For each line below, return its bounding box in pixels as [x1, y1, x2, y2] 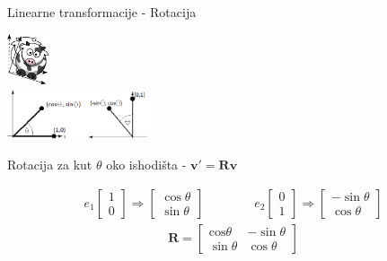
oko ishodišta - [106, 155, 187, 174]
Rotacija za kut [7, 155, 92, 174]
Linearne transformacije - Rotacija [7, 3, 197, 21]
